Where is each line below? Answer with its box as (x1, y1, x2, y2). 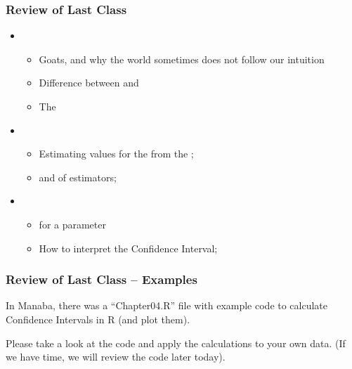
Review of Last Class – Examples (6, 271, 197, 288)
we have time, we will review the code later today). (6, 349, 226, 364)
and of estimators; (39, 169, 117, 184)
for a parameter (39, 216, 106, 231)
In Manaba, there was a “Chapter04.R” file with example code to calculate (6, 298, 328, 313)
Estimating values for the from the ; (39, 146, 194, 161)
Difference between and (39, 75, 139, 90)
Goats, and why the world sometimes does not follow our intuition (39, 51, 325, 66)
